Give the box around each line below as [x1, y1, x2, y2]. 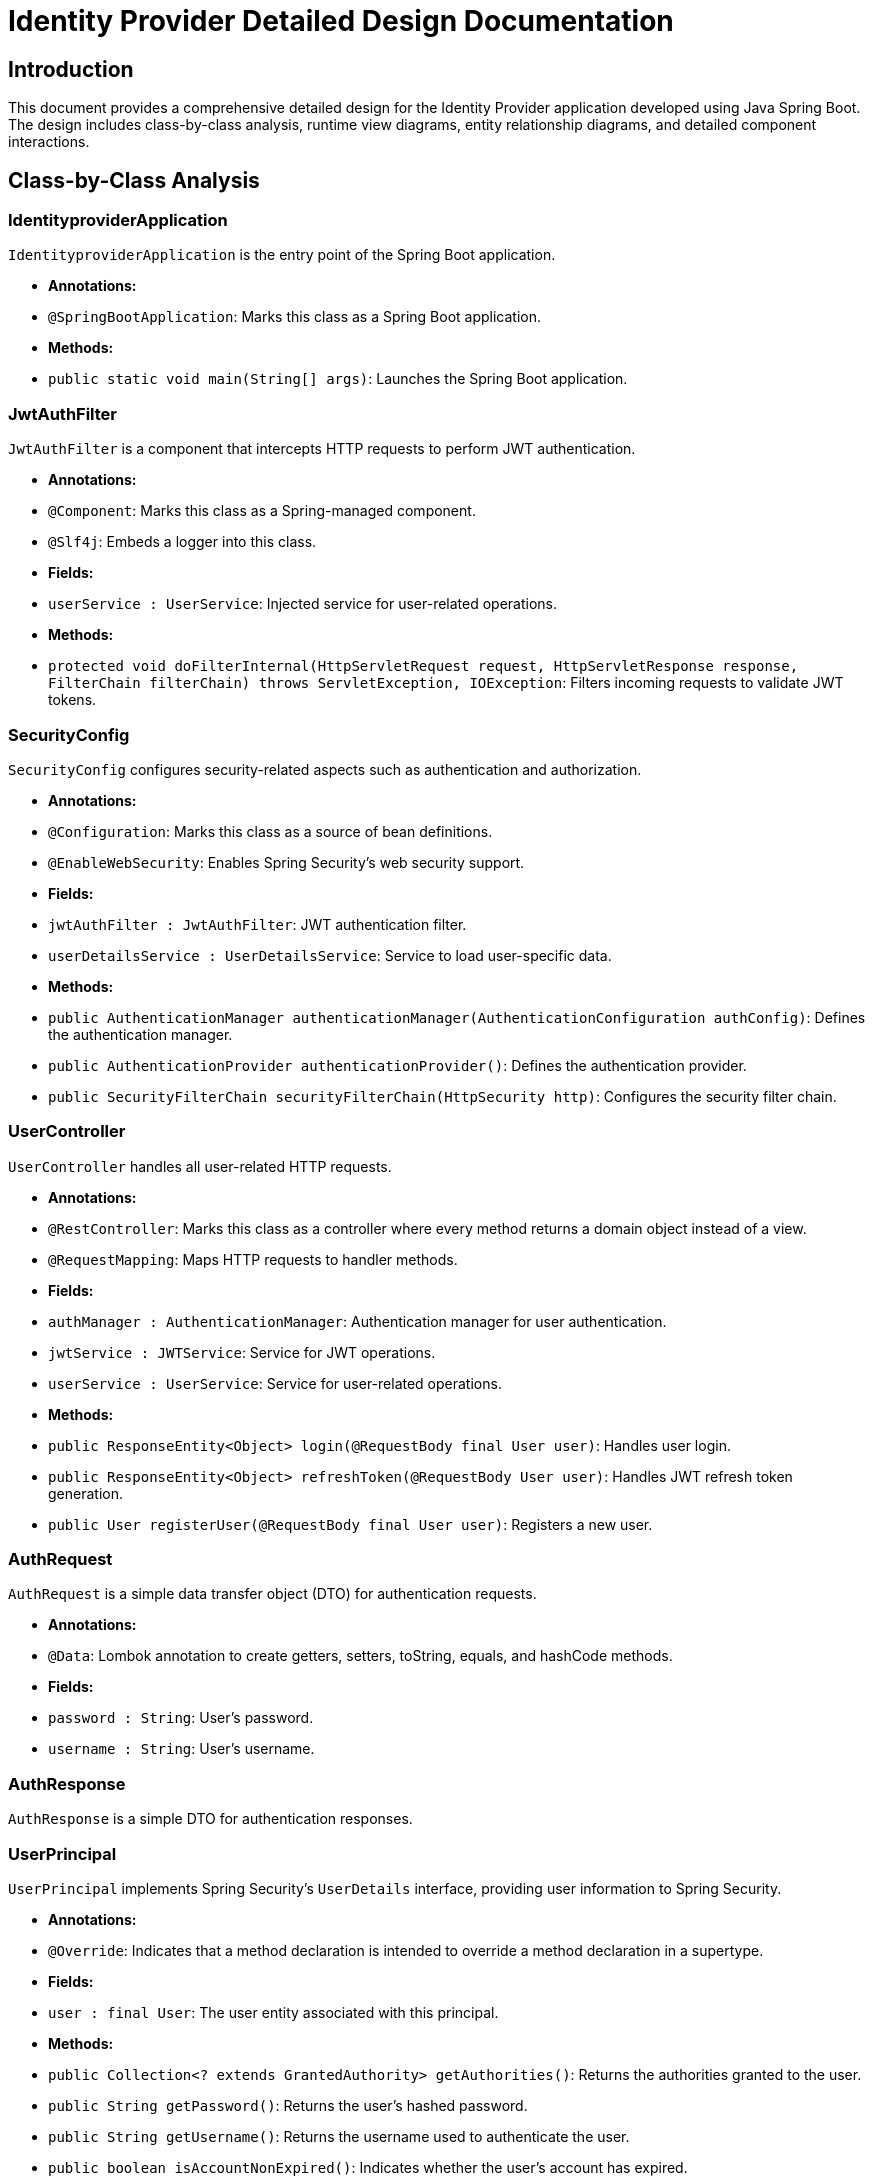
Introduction [8, 56, 134, 82]
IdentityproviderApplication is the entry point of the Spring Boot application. [8, 246, 556, 264]
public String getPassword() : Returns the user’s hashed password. [48, 2096, 528, 2114]
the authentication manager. [48, 1025, 233, 1043]
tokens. [48, 691, 97, 709]
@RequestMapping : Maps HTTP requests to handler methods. [48, 1250, 458, 1268]
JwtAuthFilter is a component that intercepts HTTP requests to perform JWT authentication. [8, 440, 636, 458]
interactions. [8, 133, 90, 151]
